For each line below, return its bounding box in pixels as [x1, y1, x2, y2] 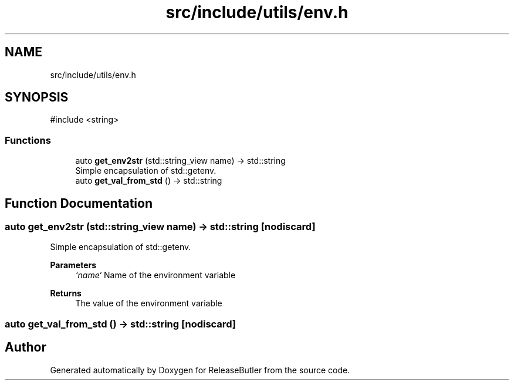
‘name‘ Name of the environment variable [75, 270, 236, 281]
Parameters [50, 260, 97, 271]
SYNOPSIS [5, 90, 69, 105]
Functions [5, 134, 51, 146]
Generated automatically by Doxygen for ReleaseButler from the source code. [50, 364, 350, 375]
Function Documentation [5, 195, 153, 211]
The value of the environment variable [75, 298, 222, 309]
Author [5, 340, 46, 355]
